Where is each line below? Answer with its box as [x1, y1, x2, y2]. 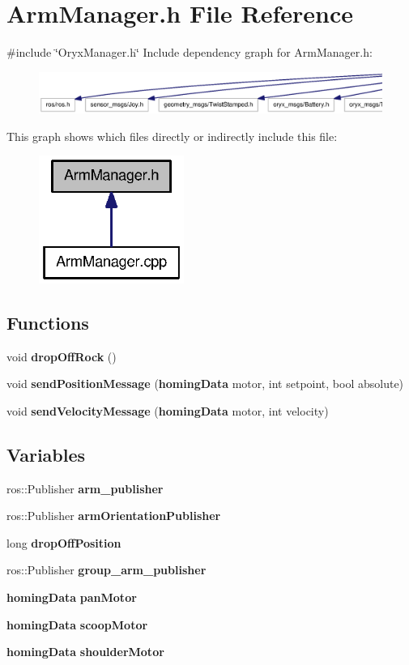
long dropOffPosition [6, 534, 121, 551]
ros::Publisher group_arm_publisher [6, 561, 207, 578]
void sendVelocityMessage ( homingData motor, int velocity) [6, 402, 329, 419]
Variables [6, 441, 86, 467]
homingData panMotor [6, 589, 137, 606]
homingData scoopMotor [6, 616, 148, 633]
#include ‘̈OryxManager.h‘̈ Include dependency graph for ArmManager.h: [6, 44, 373, 61]
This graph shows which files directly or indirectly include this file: [6, 127, 338, 144]
